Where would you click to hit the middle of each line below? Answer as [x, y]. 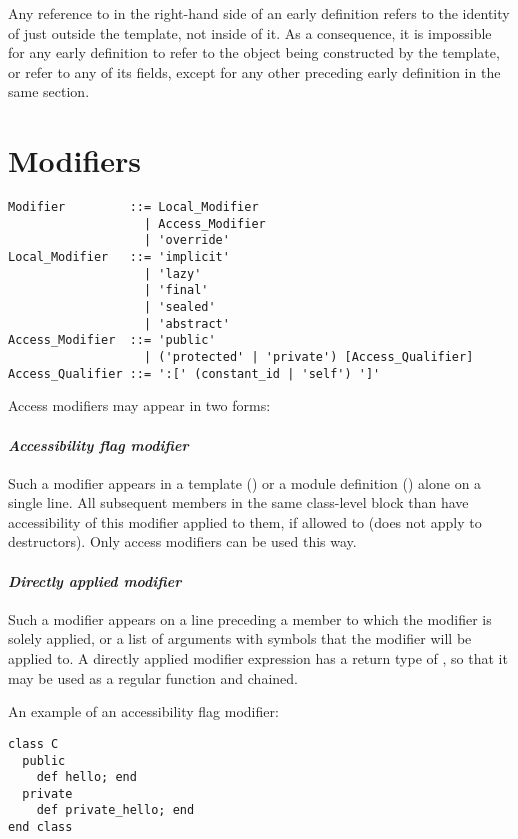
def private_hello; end [115, 810]
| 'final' [176, 290]
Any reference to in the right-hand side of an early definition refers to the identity [259, 13]
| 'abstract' [187, 323]
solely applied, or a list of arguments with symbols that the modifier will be [240, 638]
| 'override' [187, 240]
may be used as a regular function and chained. [153, 677]
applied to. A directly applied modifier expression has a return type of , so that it [258, 658]
